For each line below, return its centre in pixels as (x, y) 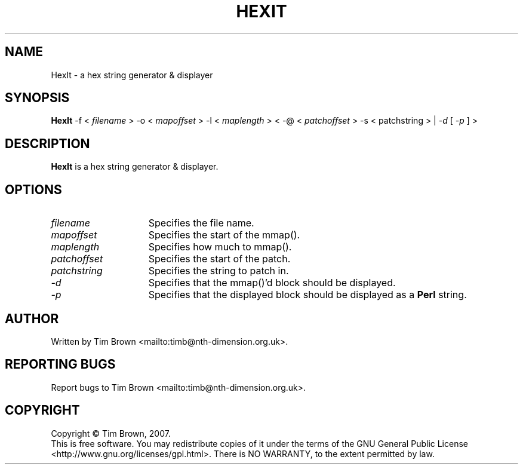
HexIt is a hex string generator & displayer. (135, 167)
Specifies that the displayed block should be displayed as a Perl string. (307, 295)
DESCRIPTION (47, 143)
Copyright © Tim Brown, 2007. (111, 433)
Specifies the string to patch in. (219, 271)
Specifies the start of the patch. (219, 259)
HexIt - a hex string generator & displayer (132, 75)
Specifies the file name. (201, 223)
